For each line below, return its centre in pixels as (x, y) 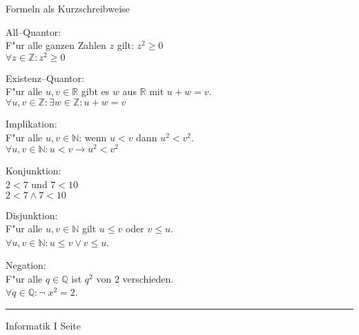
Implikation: (31, 124)
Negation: (26, 265)
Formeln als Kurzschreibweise (68, 8)
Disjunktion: (32, 215)
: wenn (93, 137)
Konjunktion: (33, 171)
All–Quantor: (33, 31)
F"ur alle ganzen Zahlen (56, 45)
